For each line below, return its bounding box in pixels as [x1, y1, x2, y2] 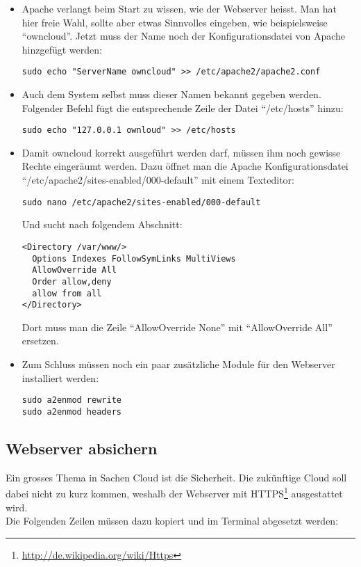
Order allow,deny [32, 276, 112, 287]
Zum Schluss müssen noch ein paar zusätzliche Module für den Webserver [22, 357, 335, 372]
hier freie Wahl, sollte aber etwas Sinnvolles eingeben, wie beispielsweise [22, 15, 328, 29]
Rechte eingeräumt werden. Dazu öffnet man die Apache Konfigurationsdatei [22, 159, 349, 173]
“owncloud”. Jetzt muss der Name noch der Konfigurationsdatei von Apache [22, 29, 346, 43]
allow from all [32, 288, 102, 298]
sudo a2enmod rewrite [22, 395, 121, 406]
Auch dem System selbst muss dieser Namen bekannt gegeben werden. [22, 87, 321, 102]
